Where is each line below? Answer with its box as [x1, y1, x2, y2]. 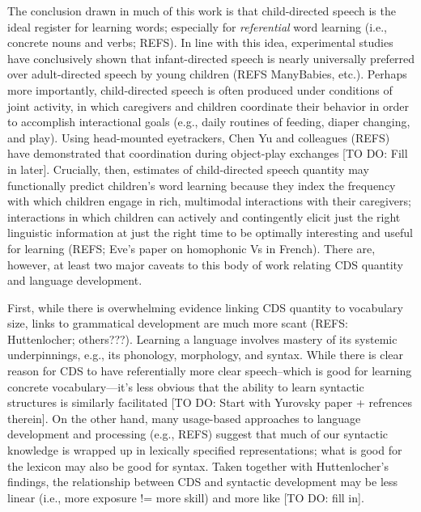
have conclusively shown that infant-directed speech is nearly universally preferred [7, 49, 415, 66]
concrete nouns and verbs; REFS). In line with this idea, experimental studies [7, 34, 393, 51]
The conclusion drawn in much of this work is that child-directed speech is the [7, 2, 396, 19]
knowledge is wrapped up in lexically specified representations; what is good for [7, 442, 402, 459]
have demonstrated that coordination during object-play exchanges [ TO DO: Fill [7, 145, 408, 162]
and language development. [7, 272, 142, 289]
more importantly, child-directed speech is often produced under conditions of [7, 81, 393, 98]
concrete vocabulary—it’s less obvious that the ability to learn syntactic [7, 378, 364, 395]
